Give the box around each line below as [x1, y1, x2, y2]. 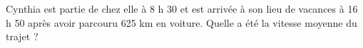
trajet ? [6, 29, 39, 44]
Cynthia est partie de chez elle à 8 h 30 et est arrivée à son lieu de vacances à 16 [6, 1, 358, 16]
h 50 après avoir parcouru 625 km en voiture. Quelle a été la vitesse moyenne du [6, 15, 357, 30]
